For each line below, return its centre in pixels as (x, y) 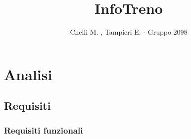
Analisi (28, 74)
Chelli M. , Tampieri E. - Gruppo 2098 (129, 32)
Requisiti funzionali (44, 130)
